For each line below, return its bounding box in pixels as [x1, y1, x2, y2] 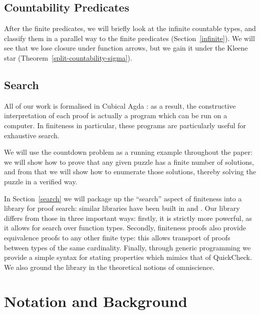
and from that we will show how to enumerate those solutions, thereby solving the [4, 166, 256, 177]
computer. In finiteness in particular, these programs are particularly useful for [4, 120, 246, 130]
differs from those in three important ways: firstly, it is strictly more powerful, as [4, 212, 252, 223]
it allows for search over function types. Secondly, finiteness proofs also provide [4, 222, 246, 233]
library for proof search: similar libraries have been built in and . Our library [4, 203, 240, 213]
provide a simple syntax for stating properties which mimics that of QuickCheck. [4, 252, 252, 262]
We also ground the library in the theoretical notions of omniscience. [4, 261, 215, 272]
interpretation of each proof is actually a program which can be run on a [4, 110, 227, 121]
